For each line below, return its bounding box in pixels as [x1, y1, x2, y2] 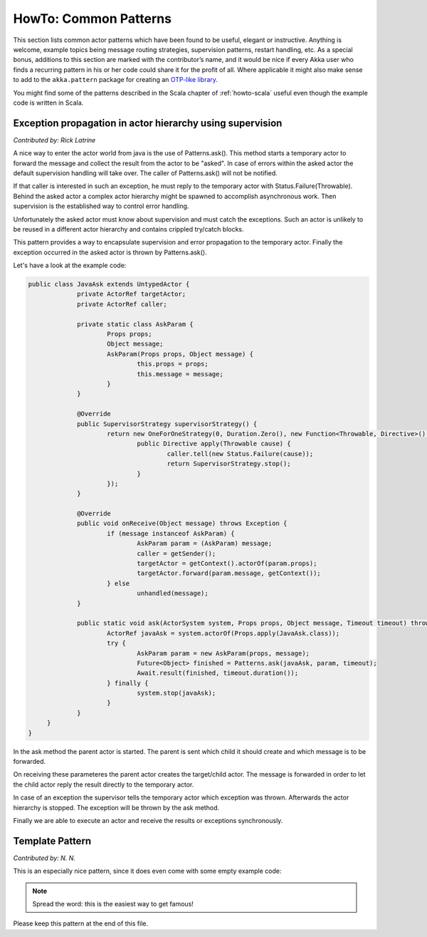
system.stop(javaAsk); [137, 689, 216, 698]
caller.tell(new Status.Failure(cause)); [167, 450, 314, 457]
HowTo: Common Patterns [13, 11, 172, 26]
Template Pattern [13, 834, 92, 847]
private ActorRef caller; [77, 300, 167, 308]
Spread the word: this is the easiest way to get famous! [32, 900, 194, 908]
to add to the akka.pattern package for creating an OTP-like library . [13, 76, 218, 84]
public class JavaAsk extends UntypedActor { [28, 280, 190, 289]
